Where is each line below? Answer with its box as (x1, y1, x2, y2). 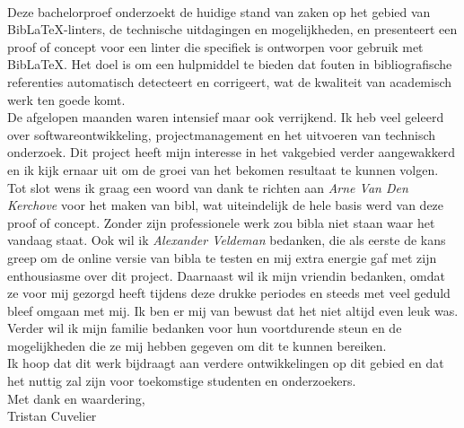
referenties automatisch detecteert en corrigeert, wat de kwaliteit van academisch (7, 72, 452, 91)
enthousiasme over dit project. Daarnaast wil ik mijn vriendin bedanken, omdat (7, 266, 445, 284)
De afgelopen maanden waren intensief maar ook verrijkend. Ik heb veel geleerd (7, 108, 444, 127)
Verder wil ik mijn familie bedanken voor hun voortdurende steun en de (7, 319, 402, 337)
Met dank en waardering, (7, 389, 145, 407)
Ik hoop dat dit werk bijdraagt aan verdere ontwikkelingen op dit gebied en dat (7, 354, 444, 372)
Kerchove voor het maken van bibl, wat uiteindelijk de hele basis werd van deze (7, 196, 444, 214)
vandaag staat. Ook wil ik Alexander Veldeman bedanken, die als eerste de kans (7, 231, 446, 249)
